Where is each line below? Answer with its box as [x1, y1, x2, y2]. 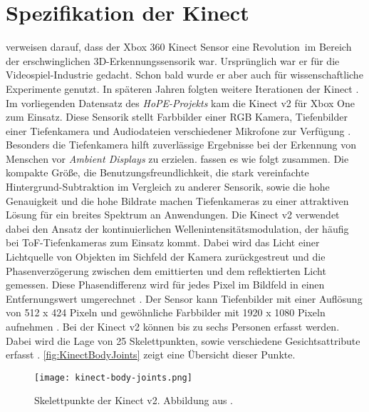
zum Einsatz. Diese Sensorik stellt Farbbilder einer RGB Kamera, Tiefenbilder [6, 109, 348, 124]
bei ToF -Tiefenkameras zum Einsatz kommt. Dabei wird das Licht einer [6, 235, 320, 250]
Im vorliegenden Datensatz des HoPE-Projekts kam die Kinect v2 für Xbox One [6, 95, 355, 110]
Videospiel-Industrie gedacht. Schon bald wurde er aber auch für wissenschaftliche [6, 67, 363, 82]
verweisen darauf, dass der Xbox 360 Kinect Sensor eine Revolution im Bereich [6, 39, 352, 54]
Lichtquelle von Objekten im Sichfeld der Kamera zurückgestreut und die [6, 249, 326, 264]
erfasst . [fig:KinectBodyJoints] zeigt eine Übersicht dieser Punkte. [6, 347, 296, 362]
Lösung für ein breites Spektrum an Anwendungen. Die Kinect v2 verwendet [6, 207, 340, 222]
